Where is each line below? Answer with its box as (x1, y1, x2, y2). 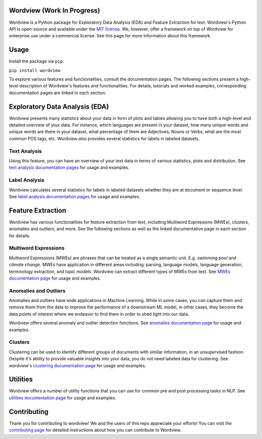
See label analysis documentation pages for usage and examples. (9, 193, 141, 199)
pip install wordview (9, 68, 61, 73)
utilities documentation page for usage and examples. (9, 395, 116, 401)
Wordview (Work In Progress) (9, 6, 100, 15)
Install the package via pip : (9, 58, 64, 64)
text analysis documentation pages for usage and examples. (9, 165, 130, 170)
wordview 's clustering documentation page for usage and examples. (9, 362, 147, 369)
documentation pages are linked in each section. (9, 90, 106, 96)
